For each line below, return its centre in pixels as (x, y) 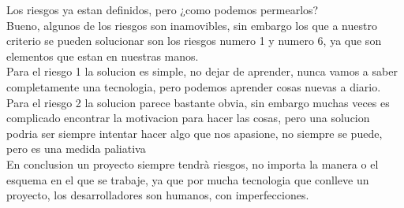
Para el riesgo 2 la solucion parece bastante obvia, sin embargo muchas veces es (198, 102)
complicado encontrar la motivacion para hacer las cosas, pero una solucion (188, 118)
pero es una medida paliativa (76, 149)
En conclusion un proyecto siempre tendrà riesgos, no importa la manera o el (193, 163)
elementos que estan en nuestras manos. (103, 56)
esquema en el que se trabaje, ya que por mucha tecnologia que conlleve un (188, 179)
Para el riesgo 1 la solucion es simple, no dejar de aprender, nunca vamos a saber (202, 71)
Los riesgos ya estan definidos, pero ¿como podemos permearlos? (163, 9)
